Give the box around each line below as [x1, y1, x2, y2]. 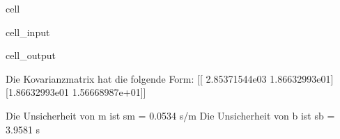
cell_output [6, 48, 56, 63]
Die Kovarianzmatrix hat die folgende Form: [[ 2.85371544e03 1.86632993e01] [6, 71, 334, 85]
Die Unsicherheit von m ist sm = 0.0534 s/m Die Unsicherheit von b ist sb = [6, 108, 335, 122]
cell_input [6, 24, 50, 39]
